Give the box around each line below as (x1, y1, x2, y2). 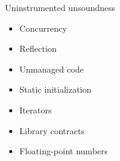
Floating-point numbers (19, 145, 108, 157)
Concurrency (19, 21, 67, 34)
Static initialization (19, 83, 92, 96)
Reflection (19, 42, 57, 55)
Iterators (19, 103, 52, 116)
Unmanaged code (19, 62, 84, 75)
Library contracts (19, 124, 84, 137)
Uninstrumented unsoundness (5, 1, 116, 13)
